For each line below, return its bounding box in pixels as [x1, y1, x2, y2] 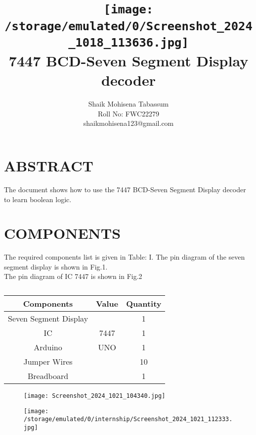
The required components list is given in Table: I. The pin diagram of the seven [4, 252, 245, 262]
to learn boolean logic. [4, 194, 72, 204]
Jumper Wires [23, 356, 73, 368]
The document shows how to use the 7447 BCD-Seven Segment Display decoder [4, 184, 246, 194]
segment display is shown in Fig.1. [4, 261, 108, 272]
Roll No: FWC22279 [97, 108, 160, 118]
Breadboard [27, 370, 69, 382]
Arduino [34, 341, 62, 353]
